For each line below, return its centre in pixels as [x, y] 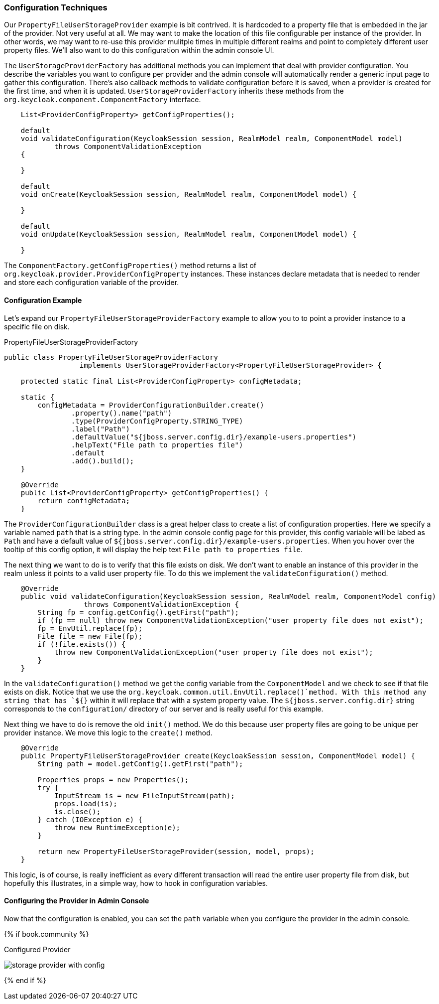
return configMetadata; [84, 501]
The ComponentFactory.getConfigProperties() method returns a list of [130, 266]
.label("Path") [100, 429]
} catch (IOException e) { [90, 819]
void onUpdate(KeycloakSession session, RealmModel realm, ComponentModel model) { [189, 234]
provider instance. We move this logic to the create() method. [108, 732]
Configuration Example [43, 300]
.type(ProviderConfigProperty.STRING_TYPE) [157, 421]
